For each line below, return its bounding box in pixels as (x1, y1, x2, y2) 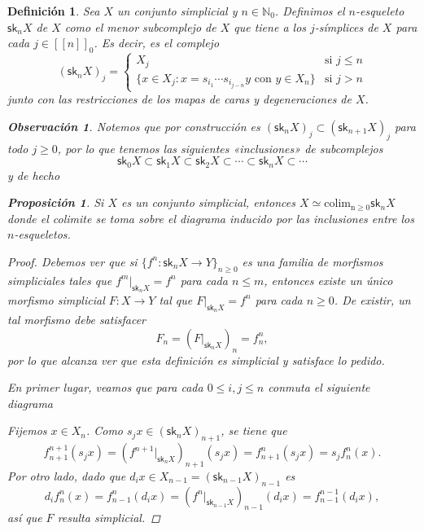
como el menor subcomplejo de (64, 18, 216, 35)
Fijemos (7, 422, 47, 439)
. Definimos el (274, 2, 345, 19)
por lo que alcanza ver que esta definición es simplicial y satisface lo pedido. (7, 351, 385, 368)
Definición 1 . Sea (7, 2, 100, 19)
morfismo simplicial (7, 291, 105, 308)
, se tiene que (221, 422, 287, 439)
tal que (159, 291, 193, 308)
